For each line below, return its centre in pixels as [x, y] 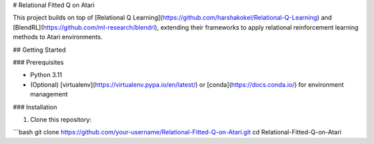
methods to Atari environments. [58, 37]
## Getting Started [39, 50]
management [49, 94]
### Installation [35, 107]
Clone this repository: [61, 119]
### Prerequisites [38, 62]
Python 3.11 [46, 75]
